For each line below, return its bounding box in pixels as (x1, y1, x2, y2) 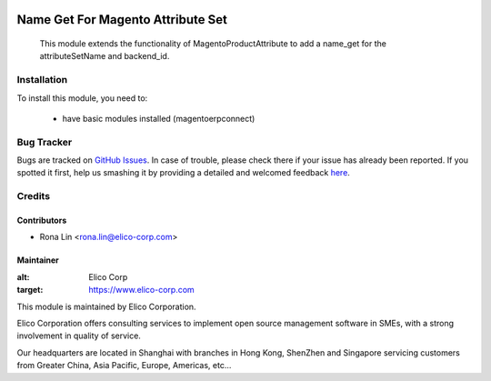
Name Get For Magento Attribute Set (16, 12, 227, 27)
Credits (16, 190, 50, 203)
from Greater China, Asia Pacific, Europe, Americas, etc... (16, 360, 232, 371)
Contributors (16, 215, 67, 226)
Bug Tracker (16, 135, 73, 148)
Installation (16, 74, 68, 86)
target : (16, 285, 44, 296)
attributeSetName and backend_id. (39, 51, 170, 62)
